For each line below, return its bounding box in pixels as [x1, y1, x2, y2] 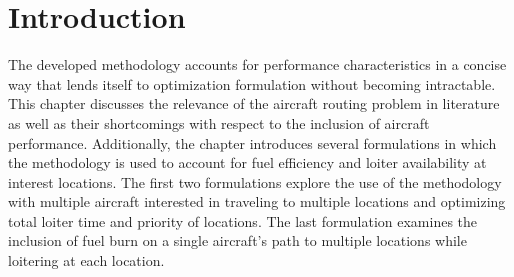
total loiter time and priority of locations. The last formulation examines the [8, 210, 478, 231]
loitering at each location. [8, 250, 165, 271]
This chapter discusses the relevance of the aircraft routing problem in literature [8, 93, 500, 114]
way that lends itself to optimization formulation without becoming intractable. [8, 73, 496, 94]
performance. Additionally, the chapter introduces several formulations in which [8, 132, 497, 153]
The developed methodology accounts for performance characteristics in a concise [8, 54, 507, 75]
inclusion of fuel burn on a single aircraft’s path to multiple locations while [8, 230, 467, 251]
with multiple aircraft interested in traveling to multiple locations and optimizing [8, 191, 506, 212]
